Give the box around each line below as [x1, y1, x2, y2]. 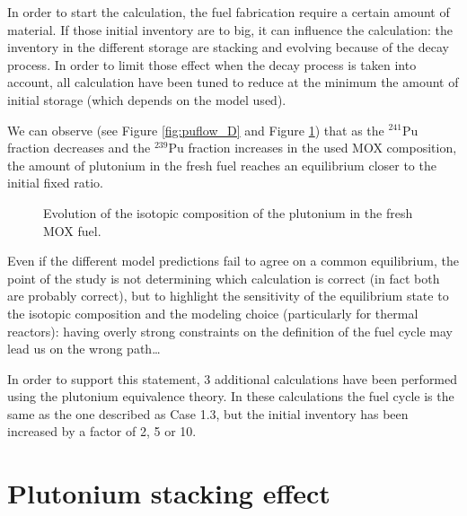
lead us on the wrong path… [7, 339, 161, 358]
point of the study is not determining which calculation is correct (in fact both [7, 268, 440, 287]
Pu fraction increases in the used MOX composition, [168, 138, 457, 157]
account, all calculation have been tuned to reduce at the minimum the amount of [7, 73, 459, 92]
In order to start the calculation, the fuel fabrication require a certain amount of [7, 3, 450, 21]
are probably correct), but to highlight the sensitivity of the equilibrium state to [7, 286, 449, 305]
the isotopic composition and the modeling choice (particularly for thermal [7, 303, 419, 322]
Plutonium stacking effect [7, 475, 330, 512]
